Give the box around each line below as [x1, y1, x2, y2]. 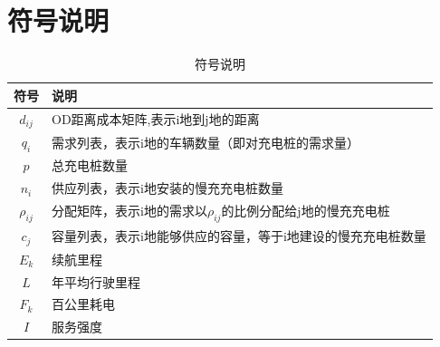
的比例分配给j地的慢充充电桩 [221, 201, 390, 219]
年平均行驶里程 [52, 272, 140, 291]
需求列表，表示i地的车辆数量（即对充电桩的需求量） [52, 132, 359, 151]
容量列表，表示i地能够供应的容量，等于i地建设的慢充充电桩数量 [52, 227, 426, 246]
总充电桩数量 [52, 156, 128, 175]
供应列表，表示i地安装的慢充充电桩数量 [52, 178, 283, 198]
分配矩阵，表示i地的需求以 [52, 201, 207, 219]
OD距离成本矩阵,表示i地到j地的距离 [52, 109, 260, 128]
